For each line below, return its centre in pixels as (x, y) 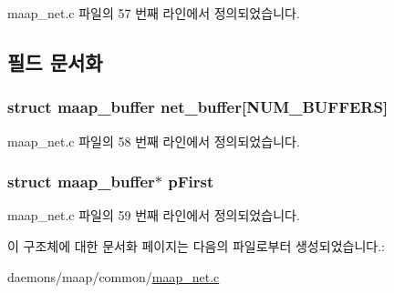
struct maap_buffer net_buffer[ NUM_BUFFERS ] (198, 107)
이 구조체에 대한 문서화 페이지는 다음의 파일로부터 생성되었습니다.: (196, 246)
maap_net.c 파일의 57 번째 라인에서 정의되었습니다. (154, 13)
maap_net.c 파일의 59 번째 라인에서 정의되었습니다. (154, 215)
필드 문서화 (55, 61)
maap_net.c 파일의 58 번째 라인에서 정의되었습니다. (154, 141)
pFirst (191, 182)
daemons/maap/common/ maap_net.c (114, 276)
